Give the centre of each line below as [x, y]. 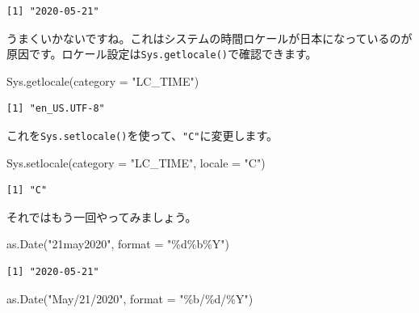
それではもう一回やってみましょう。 [102, 216]
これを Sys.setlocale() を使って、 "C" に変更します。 [142, 135]
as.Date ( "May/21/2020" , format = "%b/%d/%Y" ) [130, 298]
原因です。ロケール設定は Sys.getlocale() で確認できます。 [162, 54]
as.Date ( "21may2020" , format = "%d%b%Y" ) [118, 244]
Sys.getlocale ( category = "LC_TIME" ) [103, 80]
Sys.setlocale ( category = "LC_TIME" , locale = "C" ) [136, 162]
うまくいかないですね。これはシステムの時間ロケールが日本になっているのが [209, 38]
